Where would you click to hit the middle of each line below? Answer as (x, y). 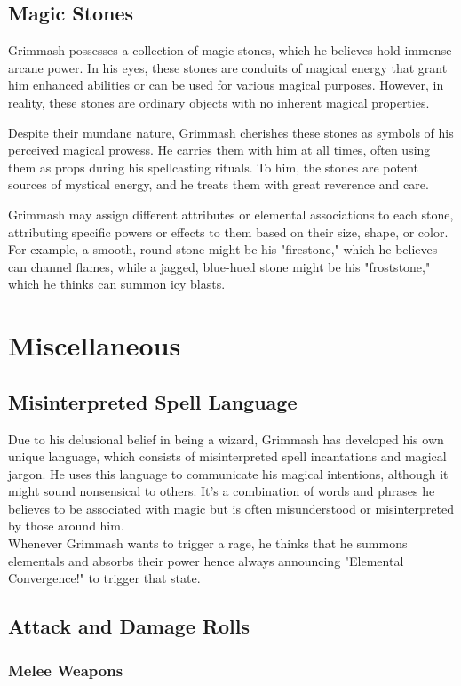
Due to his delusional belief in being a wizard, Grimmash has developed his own (226, 439)
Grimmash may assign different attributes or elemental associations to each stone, (231, 214)
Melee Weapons (66, 670)
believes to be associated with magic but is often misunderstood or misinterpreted (231, 508)
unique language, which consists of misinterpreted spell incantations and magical (227, 456)
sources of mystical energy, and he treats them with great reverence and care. (219, 184)
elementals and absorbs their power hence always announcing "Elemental (206, 560)
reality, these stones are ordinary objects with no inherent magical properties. (219, 102)
